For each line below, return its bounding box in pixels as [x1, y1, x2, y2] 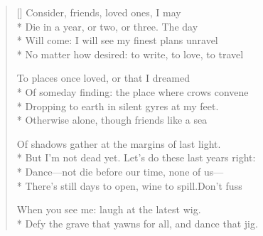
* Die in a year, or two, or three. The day [16, 18, 198, 33]
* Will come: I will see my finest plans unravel [16, 33, 218, 48]
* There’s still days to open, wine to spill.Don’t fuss [16, 178, 242, 193]
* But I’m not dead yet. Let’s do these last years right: [16, 150, 256, 165]
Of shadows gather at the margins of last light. [16, 136, 221, 151]
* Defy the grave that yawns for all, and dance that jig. [16, 215, 258, 230]
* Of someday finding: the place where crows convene [16, 84, 249, 99]
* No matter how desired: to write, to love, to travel [16, 46, 244, 61]
